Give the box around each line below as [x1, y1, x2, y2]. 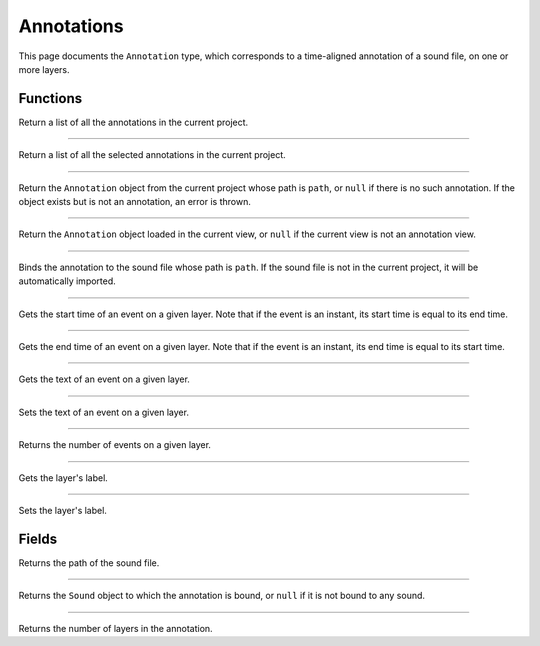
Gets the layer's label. [18, 471, 109, 484]
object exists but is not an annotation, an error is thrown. [18, 196, 252, 208]
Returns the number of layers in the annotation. [18, 622, 214, 634]
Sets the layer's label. [18, 504, 107, 516]
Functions [18, 90, 83, 107]
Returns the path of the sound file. [18, 556, 160, 569]
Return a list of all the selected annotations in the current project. [18, 149, 287, 161]
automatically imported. [18, 275, 117, 287]
